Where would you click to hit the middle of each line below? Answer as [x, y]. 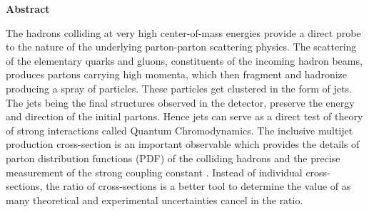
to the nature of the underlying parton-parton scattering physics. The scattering [181, 47]
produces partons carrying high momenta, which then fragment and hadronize [176, 74]
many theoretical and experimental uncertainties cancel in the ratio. [155, 200]
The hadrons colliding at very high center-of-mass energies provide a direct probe [183, 32]
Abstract [28, 9]
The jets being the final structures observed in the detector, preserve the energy [180, 102]
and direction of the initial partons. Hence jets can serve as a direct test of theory [184, 116]
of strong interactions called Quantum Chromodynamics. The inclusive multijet [180, 130]
